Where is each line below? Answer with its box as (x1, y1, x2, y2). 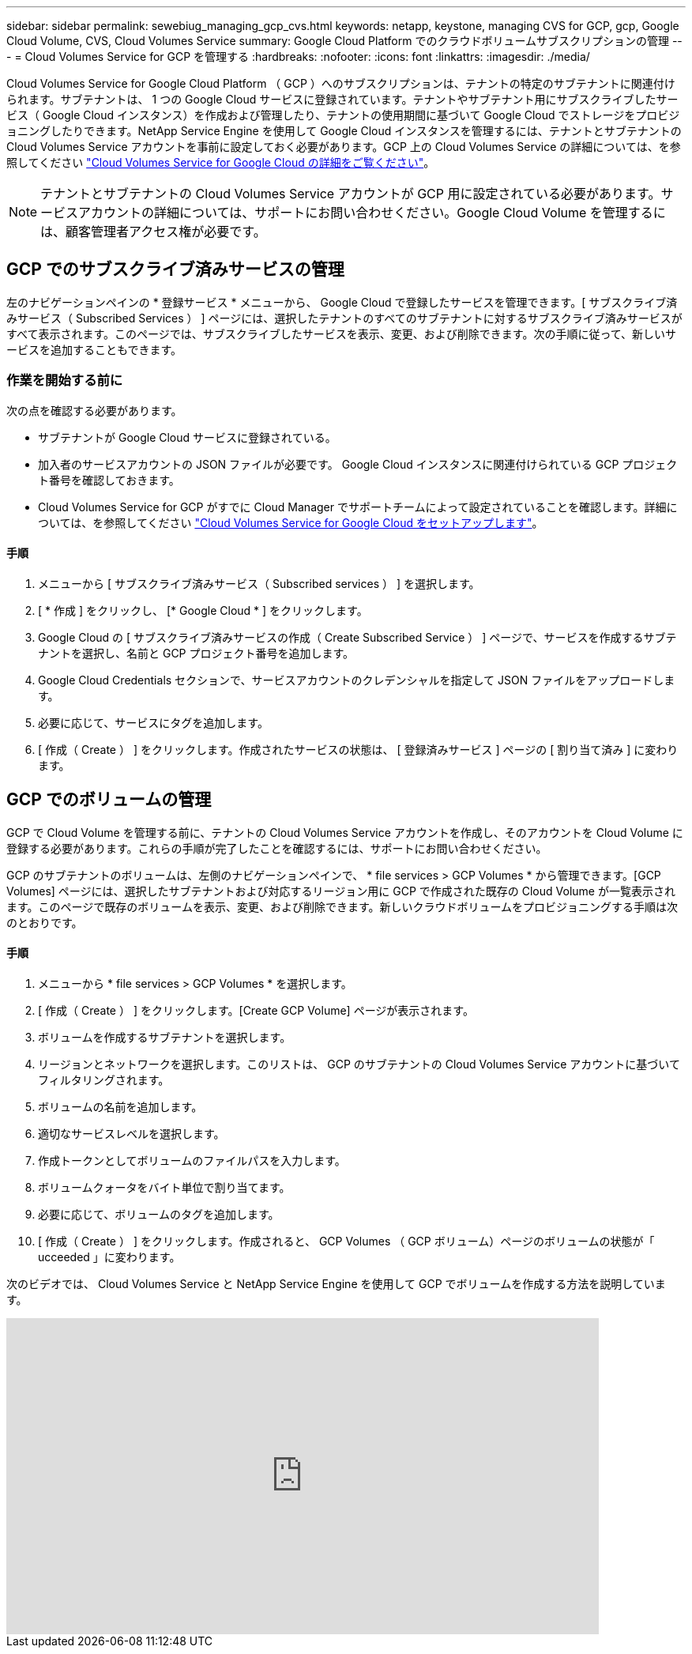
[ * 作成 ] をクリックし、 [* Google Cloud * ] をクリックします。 (38, 603, 368, 617)
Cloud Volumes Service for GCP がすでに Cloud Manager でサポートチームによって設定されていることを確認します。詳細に (38, 499, 678, 514)
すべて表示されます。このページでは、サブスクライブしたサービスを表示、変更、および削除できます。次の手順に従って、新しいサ (6, 326, 676, 341)
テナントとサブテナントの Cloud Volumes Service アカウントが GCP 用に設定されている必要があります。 (40, 186, 661, 202)
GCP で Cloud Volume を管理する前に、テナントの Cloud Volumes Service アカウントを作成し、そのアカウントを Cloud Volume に (6, 825, 683, 839)
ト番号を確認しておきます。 (38, 473, 180, 487)
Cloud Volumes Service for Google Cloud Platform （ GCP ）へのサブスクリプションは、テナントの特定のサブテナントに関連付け (6, 77, 675, 90)
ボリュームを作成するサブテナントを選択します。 (38, 1030, 291, 1044)
